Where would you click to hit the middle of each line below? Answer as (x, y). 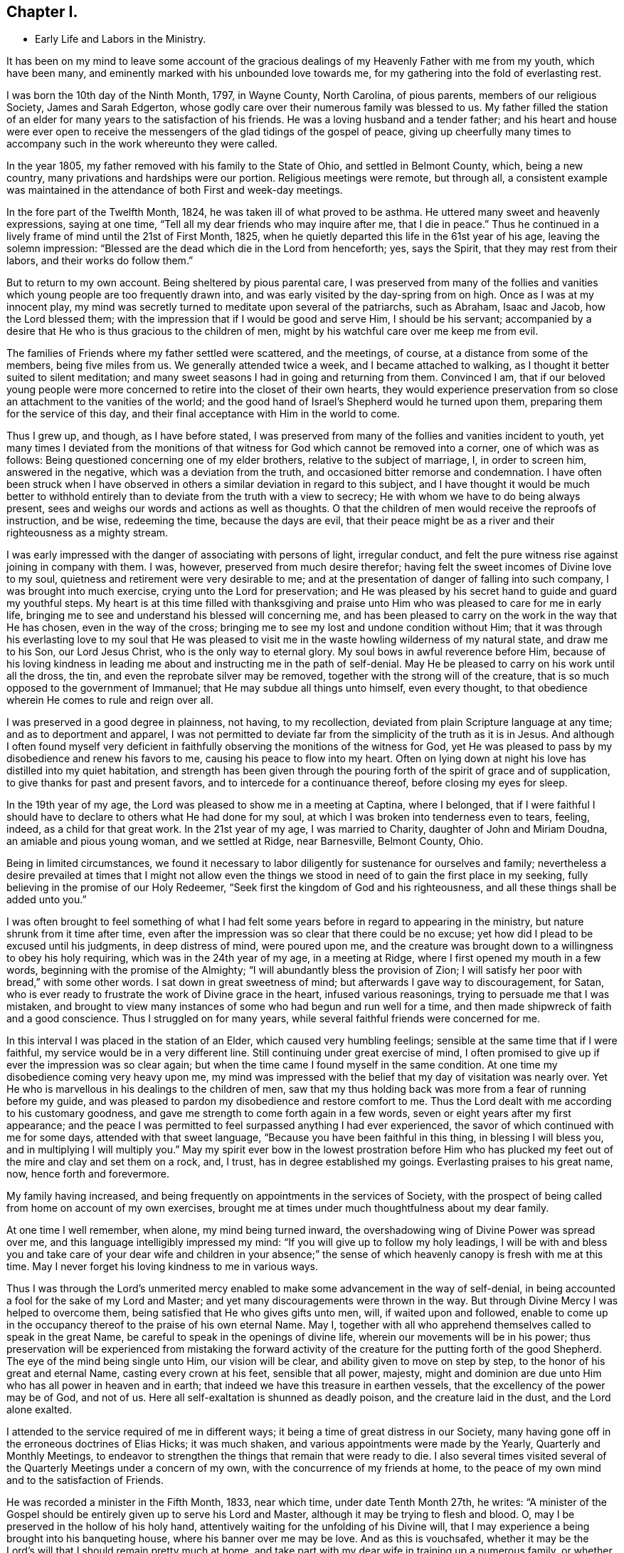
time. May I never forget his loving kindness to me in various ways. (162, 1267)
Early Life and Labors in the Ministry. (121, 39)
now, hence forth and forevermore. (88, 1174)
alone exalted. (39, 1410)
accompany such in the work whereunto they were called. (142, 144)
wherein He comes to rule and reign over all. (110, 700)
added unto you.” (47, 900)
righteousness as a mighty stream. (88, 533)
